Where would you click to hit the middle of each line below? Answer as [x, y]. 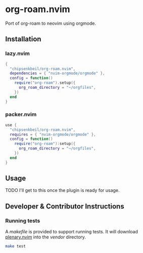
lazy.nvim [18, 54]
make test [16, 246]
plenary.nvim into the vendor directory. [45, 237]
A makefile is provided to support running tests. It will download [71, 232]
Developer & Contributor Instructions [65, 206]
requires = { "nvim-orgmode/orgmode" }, [53, 134]
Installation [23, 39]
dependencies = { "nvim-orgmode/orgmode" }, [57, 73]
